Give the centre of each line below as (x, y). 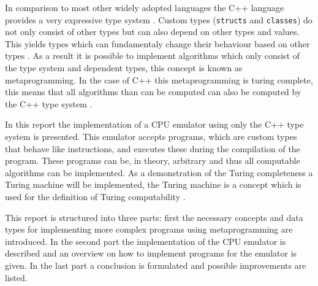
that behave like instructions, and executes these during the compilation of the (153, 148)
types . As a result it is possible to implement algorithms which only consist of (153, 56)
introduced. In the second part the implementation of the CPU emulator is (146, 241)
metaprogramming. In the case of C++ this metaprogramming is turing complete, (159, 79)
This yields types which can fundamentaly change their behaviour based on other (157, 43)
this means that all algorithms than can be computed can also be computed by (153, 92)
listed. (16, 277)
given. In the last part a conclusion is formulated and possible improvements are (156, 265)
